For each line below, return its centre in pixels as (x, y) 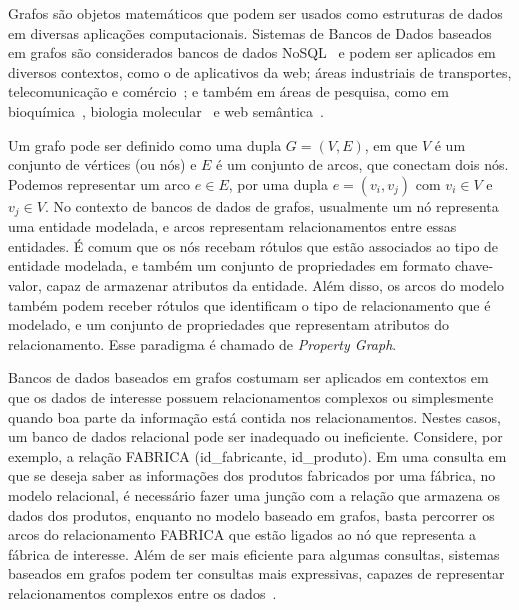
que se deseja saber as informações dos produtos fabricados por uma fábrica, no (252, 475)
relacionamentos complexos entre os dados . (142, 592)
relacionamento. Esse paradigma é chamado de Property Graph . (202, 343)
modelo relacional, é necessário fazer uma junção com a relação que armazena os (254, 494)
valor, (25, 284)
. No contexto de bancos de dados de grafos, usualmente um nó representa (271, 205)
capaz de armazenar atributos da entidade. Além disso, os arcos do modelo (275, 284)
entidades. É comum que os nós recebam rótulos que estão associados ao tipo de (253, 245)
